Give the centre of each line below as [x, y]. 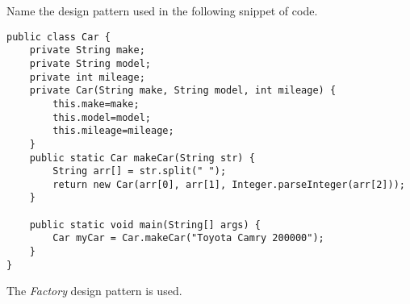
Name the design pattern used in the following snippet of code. [162, 10]
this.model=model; [102, 117]
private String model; [90, 63]
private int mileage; [87, 77]
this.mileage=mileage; [113, 131]
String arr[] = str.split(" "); [140, 171]
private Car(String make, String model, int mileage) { [183, 91]
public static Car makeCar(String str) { [142, 158]
